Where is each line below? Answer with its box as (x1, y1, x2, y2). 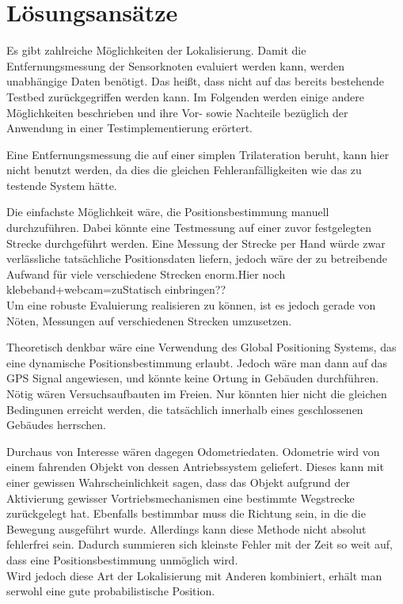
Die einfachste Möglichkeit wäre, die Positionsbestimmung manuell (6, 203, 329, 220)
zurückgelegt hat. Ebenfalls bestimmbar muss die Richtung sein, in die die (6, 505, 366, 522)
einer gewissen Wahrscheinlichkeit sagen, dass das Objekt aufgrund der (6, 473, 350, 490)
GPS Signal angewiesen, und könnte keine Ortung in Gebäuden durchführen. (6, 370, 379, 386)
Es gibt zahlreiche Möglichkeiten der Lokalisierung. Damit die (6, 42, 306, 59)
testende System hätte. (6, 177, 117, 193)
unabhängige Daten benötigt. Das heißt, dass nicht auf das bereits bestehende (6, 73, 384, 89)
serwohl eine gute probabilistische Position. (6, 583, 215, 599)
